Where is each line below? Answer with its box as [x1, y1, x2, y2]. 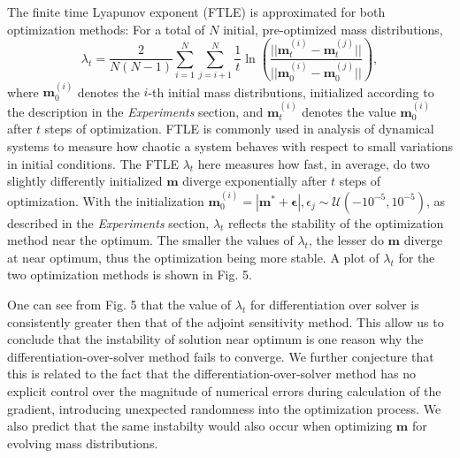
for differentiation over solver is [249, 294, 419, 313]
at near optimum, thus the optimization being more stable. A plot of [7, 248, 379, 266]
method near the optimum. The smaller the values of [7, 231, 294, 249]
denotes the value [302, 102, 396, 120]
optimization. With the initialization [7, 191, 204, 210]
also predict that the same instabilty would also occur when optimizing [7, 416, 393, 435]
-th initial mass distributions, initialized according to [148, 82, 434, 101]
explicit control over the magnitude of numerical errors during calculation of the [7, 381, 441, 400]
